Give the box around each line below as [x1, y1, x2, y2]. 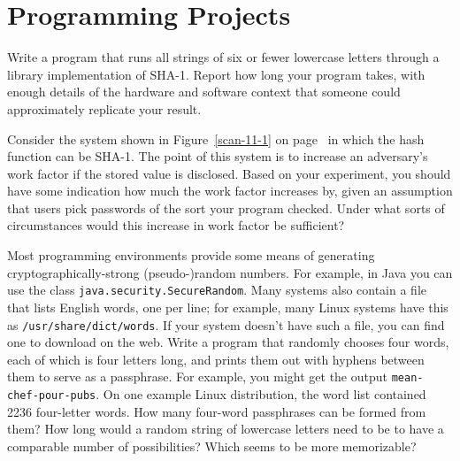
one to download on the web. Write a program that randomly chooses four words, [7, 333, 449, 351]
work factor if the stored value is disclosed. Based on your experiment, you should [7, 164, 451, 182]
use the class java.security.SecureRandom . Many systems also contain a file [7, 280, 427, 299]
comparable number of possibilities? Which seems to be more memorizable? [7, 436, 417, 455]
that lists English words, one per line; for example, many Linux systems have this [7, 297, 448, 316]
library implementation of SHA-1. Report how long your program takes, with [7, 65, 425, 83]
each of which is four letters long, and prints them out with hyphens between [7, 350, 425, 368]
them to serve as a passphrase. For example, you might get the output [7, 367, 387, 386]
